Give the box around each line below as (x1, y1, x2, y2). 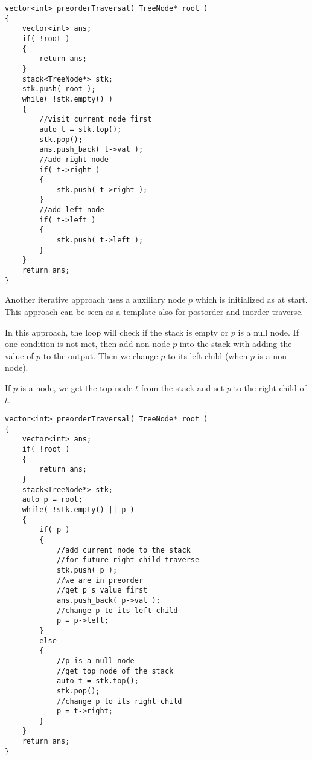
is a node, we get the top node (20, 381, 133, 394)
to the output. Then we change (43, 349, 158, 362)
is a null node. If (238, 325, 299, 338)
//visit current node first (39, 115, 152, 124)
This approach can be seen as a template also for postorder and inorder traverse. (5, 305, 304, 317)
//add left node (39, 206, 104, 215)
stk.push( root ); (22, 85, 96, 94)
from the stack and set (141, 381, 224, 394)
